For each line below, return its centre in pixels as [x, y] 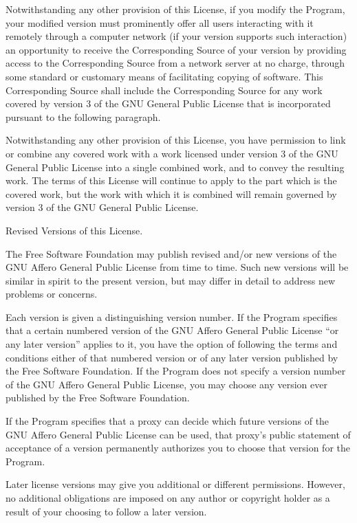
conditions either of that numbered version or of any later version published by [172, 357]
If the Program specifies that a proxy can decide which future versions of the [167, 421]
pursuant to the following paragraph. [83, 116]
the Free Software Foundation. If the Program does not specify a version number [176, 371]
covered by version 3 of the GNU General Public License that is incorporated [168, 103]
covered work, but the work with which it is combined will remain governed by [171, 193]
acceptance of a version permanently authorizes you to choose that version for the [178, 448]
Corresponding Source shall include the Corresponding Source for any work [164, 90]
